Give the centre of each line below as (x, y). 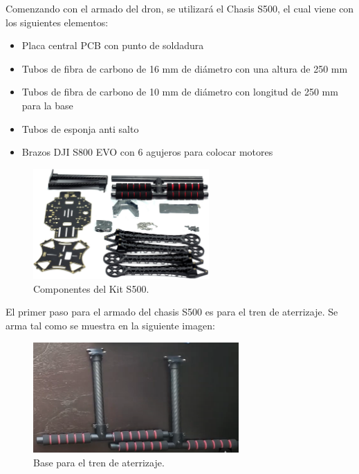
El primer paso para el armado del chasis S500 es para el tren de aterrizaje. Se (172, 312)
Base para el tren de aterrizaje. (99, 462)
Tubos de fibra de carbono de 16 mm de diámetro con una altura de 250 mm (185, 68)
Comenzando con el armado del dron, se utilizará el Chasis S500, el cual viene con (180, 8)
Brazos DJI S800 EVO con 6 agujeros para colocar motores (147, 152)
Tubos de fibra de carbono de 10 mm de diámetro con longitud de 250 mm (180, 92)
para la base (47, 105)
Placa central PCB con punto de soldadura (113, 45)
